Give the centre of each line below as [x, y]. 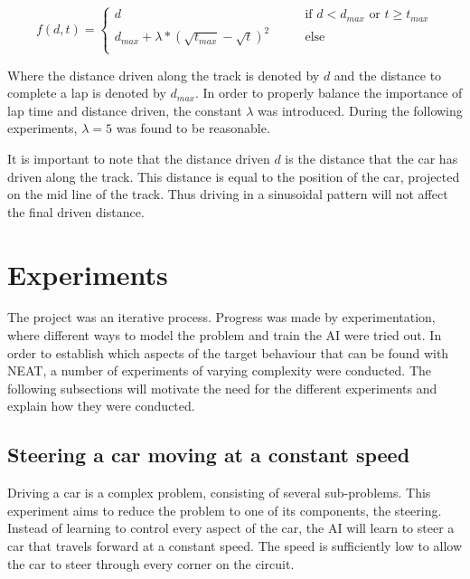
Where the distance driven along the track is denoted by [164, 75]
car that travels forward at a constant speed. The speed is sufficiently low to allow [235, 545]
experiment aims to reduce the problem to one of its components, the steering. [225, 510]
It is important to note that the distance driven [139, 158]
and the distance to [388, 75]
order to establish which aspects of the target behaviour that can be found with [228, 352]
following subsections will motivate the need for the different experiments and [222, 388]
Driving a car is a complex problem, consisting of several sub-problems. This [219, 493]
